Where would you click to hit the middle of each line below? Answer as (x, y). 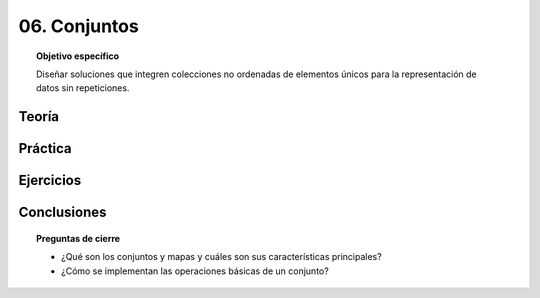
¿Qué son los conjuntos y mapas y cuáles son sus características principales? (221, 257)
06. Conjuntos (78, 26)
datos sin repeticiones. (83, 88)
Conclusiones (62, 212)
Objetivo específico (78, 56)
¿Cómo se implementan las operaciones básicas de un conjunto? (195, 271)
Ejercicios (50, 180)
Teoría (39, 116)
